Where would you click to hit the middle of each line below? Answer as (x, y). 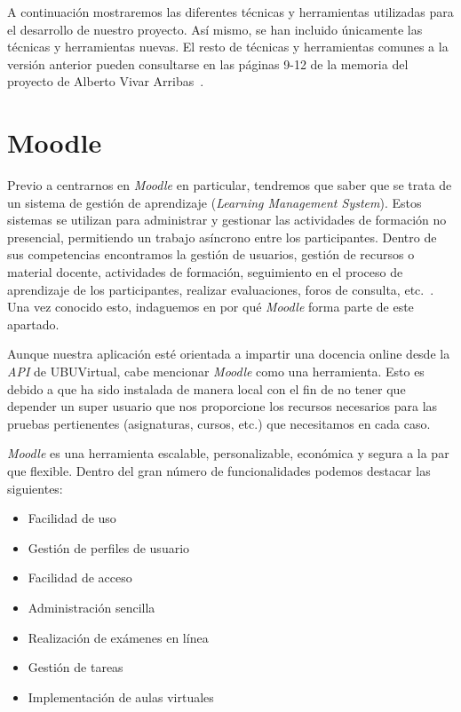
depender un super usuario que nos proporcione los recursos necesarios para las (223, 406)
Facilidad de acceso (80, 578)
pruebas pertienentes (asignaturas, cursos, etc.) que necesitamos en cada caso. (219, 423)
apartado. (33, 324)
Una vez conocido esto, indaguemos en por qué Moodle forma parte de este (211, 307)
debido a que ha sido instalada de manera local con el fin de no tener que (207, 388)
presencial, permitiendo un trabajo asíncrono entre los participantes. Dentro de (222, 237)
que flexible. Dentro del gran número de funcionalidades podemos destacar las (219, 471)
